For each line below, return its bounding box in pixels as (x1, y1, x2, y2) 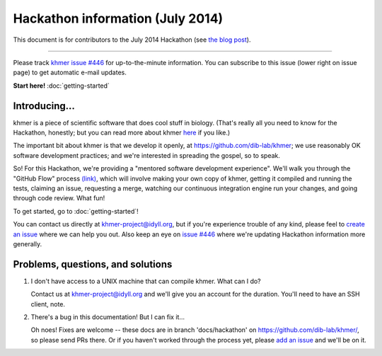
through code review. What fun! (13, 194, 105, 202)
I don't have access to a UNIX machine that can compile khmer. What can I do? (30, 277, 261, 285)
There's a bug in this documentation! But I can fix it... (30, 313, 185, 321)
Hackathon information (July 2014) (13, 11, 224, 26)
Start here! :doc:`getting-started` (13, 81, 110, 90)
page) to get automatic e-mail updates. (13, 68, 127, 77)
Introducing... (13, 100, 76, 112)
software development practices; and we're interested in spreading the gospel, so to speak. (13, 151, 281, 159)
